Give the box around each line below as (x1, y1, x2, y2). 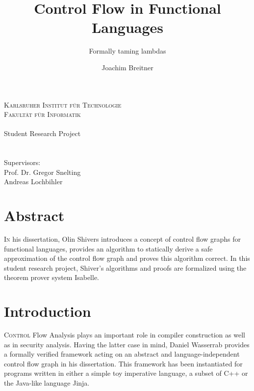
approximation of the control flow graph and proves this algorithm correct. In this (4, 253, 250, 263)
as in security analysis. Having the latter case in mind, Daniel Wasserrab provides (4, 339, 250, 349)
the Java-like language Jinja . (4, 378, 90, 388)
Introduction (4, 301, 91, 321)
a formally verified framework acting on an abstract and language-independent (4, 349, 240, 359)
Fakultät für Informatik (4, 109, 81, 119)
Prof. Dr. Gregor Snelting (4, 167, 81, 177)
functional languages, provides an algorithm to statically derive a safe (4, 243, 213, 253)
